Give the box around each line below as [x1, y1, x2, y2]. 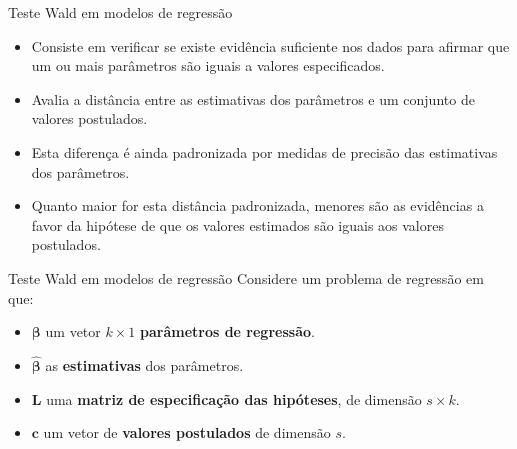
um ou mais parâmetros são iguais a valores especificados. [31, 55, 385, 76]
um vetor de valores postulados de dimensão [43, 422, 331, 443]
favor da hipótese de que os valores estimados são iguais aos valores [31, 214, 444, 235]
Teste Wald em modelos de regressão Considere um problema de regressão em [8, 267, 484, 288]
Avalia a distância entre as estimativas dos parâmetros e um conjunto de [31, 88, 475, 109]
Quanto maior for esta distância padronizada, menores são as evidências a [31, 195, 484, 216]
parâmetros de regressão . [139, 321, 315, 342]
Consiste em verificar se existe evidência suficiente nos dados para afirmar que [31, 35, 510, 56]
